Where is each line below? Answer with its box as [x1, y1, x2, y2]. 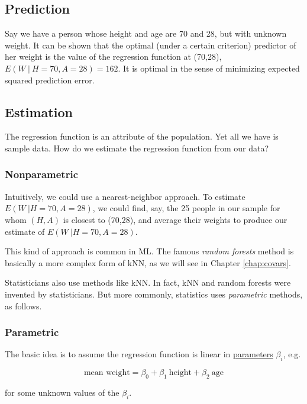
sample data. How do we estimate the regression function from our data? [5, 141, 269, 154]
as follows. [5, 299, 42, 312]
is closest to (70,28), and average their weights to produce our [63, 213, 287, 225]
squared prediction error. [5, 73, 95, 86]
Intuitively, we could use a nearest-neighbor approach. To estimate [5, 190, 245, 202]
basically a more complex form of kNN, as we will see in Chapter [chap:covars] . [5, 256, 291, 269]
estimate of [5, 225, 45, 237]
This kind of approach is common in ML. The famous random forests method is [5, 245, 294, 257]
